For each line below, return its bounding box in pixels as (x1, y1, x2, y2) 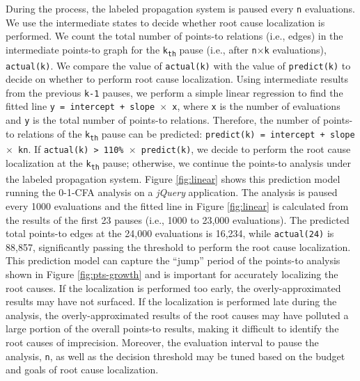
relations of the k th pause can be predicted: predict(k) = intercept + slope (17, 126, 355, 142)
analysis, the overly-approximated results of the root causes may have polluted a (6, 307, 349, 322)
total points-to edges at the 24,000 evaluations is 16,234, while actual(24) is (6, 226, 334, 241)
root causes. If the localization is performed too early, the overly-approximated (6, 280, 341, 295)
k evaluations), (264, 42, 327, 56)
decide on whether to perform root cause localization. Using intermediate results (6, 72, 349, 86)
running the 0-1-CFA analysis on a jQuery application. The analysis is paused (6, 185, 338, 200)
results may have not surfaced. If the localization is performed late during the (6, 294, 337, 309)
